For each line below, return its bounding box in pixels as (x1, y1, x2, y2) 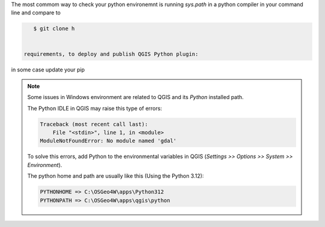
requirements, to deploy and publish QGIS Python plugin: (23, 50, 199, 57)
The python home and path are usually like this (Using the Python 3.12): (27, 172, 204, 180)
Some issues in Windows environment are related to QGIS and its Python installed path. (27, 94, 244, 101)
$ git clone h (33, 25, 75, 32)
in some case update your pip (11, 66, 85, 73)
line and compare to (11, 9, 61, 16)
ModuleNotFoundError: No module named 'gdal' (40, 138, 177, 144)
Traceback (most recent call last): (40, 121, 149, 127)
